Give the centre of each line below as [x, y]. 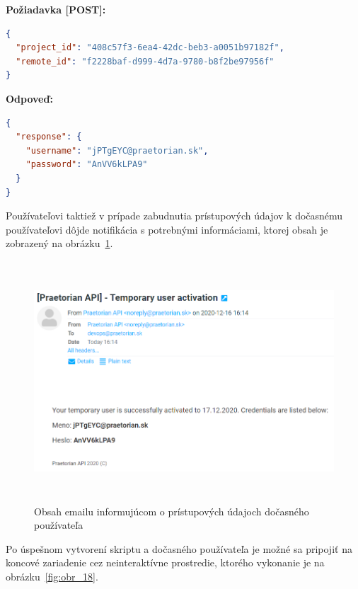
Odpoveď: [29, 98]
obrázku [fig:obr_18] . [52, 577]
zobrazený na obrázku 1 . [59, 243]
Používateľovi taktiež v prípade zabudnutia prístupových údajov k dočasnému [174, 216]
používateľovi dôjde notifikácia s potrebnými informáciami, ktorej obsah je [167, 229]
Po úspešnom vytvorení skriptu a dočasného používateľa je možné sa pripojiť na [179, 548]
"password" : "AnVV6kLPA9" [87, 165]
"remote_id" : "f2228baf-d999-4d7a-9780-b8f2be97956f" [145, 61]
